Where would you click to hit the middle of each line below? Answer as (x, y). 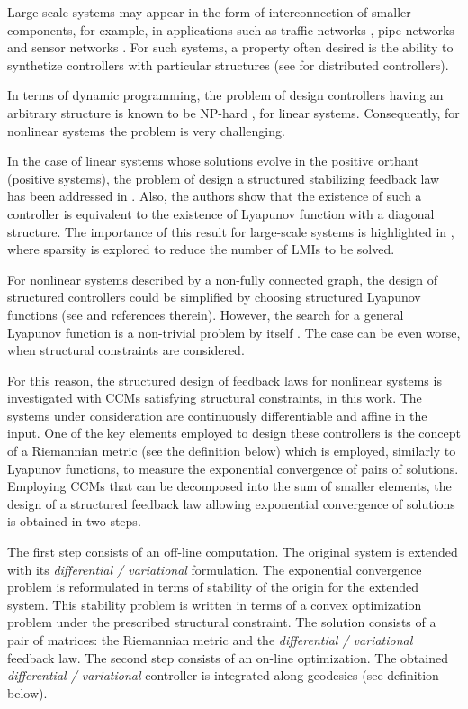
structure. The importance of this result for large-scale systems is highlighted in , (231, 231)
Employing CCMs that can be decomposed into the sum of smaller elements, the (229, 486)
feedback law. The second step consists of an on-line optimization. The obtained (228, 657)
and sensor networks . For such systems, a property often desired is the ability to (230, 47)
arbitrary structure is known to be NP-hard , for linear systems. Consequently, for (234, 112)
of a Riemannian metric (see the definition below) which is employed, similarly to (232, 451)
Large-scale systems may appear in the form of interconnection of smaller (209, 12)
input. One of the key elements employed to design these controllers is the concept (234, 433)
